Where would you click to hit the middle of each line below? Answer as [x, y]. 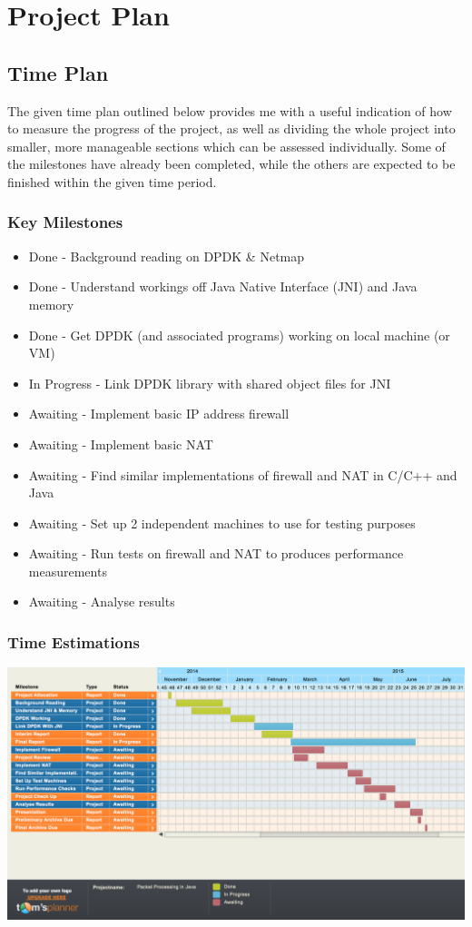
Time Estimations [74, 642]
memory [51, 304]
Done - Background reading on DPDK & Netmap [167, 256]
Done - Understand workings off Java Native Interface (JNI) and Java [223, 286]
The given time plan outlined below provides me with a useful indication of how [230, 110]
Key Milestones [65, 222]
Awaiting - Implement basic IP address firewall [159, 414]
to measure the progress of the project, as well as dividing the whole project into [231, 128]
